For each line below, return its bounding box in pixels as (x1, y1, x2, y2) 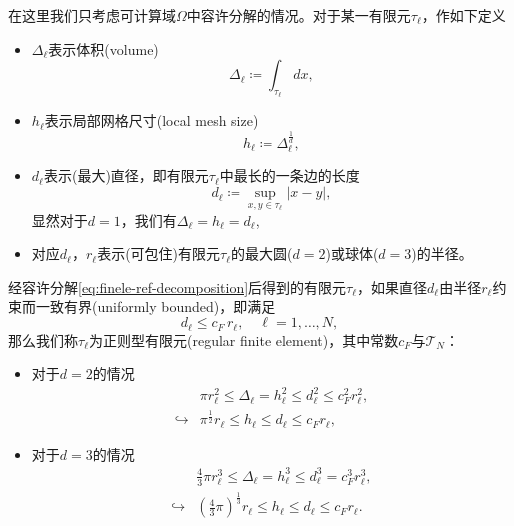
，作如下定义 (421, 5, 506, 25)
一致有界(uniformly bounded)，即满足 (35, 296, 276, 317)
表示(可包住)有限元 (97, 243, 221, 264)
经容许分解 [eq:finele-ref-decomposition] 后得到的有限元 (8, 276, 347, 297)
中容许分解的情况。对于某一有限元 (186, 5, 411, 25)
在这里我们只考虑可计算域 (8, 5, 176, 25)
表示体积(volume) (48, 38, 159, 59)
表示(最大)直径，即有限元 (43, 165, 209, 186)
